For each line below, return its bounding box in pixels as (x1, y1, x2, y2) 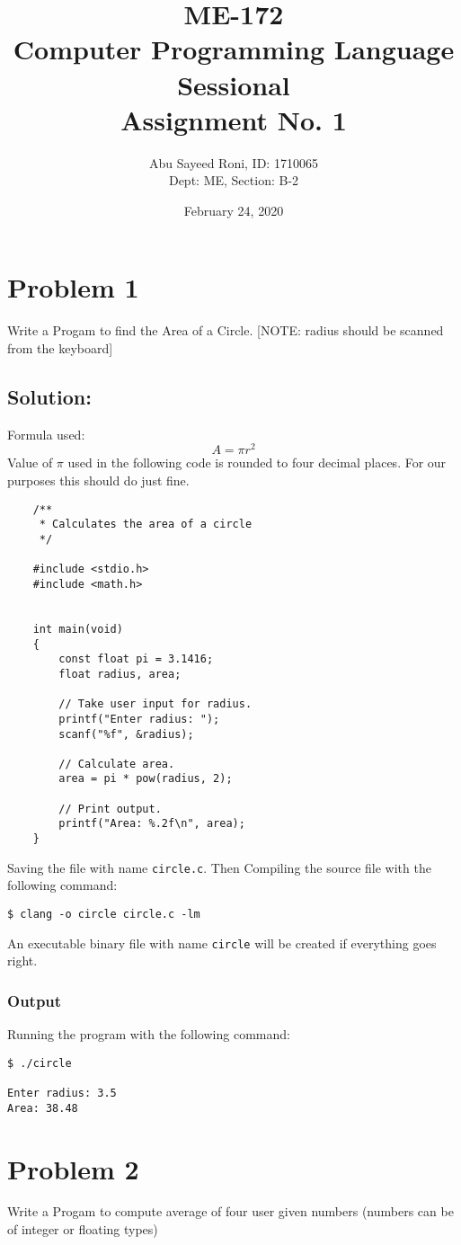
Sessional (177, 66, 290, 102)
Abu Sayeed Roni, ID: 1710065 (149, 153, 318, 172)
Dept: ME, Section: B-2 (168, 171, 299, 190)
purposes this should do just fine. (7, 471, 190, 490)
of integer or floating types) (7, 1220, 158, 1239)
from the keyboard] (7, 339, 113, 357)
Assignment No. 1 (120, 101, 347, 138)
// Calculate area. (58, 757, 175, 770)
